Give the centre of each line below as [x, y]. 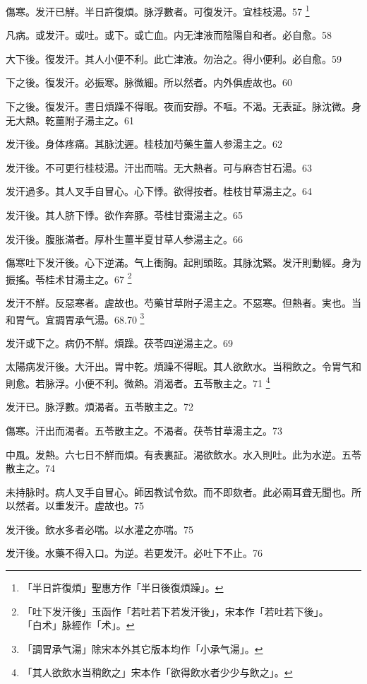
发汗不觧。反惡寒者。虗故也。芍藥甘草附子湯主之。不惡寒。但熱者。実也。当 [183, 303]
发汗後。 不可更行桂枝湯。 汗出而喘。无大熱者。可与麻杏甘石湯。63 [159, 167]
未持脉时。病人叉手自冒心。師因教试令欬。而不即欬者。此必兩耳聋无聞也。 [179, 491]
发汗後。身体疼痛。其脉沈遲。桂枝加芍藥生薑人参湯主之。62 [144, 144]
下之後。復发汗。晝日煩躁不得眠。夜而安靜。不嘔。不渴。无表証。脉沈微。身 [183, 106]
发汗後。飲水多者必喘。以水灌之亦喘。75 [100, 529]
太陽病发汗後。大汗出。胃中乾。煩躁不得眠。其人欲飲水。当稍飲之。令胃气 [179, 366]
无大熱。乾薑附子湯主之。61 [70, 120]
